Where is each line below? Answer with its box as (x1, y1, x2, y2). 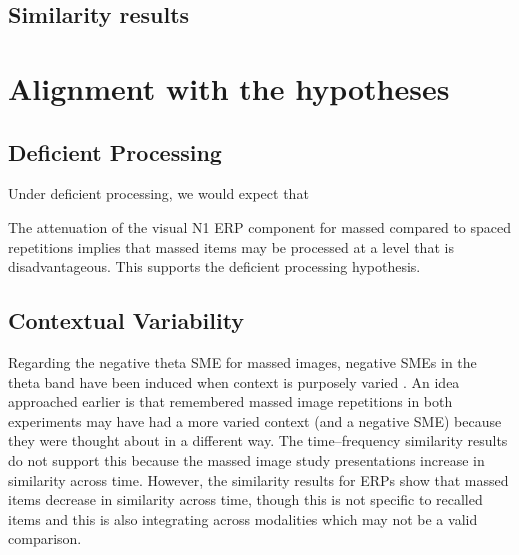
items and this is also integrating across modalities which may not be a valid (8, 508, 478, 529)
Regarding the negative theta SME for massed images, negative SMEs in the (8, 351, 477, 372)
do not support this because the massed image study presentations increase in (8, 449, 485, 470)
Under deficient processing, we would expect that (8, 183, 309, 204)
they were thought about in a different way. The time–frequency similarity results (8, 430, 508, 451)
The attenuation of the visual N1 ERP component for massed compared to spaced (8, 216, 512, 237)
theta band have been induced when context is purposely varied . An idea (8, 371, 460, 392)
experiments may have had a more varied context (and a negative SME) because (8, 410, 502, 431)
